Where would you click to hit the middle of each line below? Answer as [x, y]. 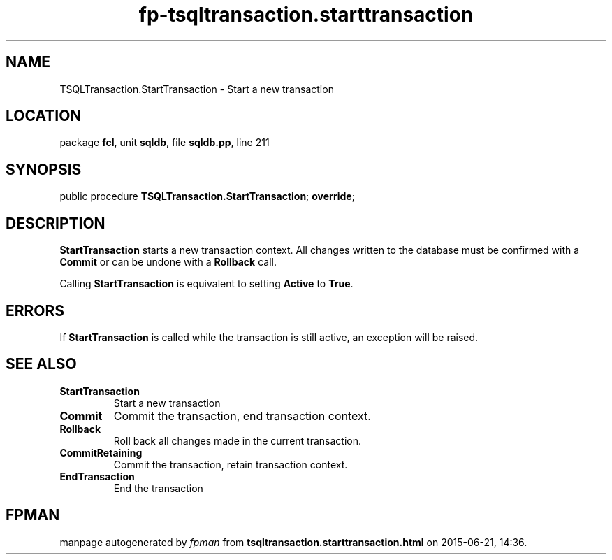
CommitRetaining [101, 452]
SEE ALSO [41, 364]
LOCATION [44, 116]
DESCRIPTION [56, 223]
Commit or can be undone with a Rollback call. [168, 262]
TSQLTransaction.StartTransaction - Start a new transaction [197, 89]
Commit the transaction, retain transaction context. [231, 464]
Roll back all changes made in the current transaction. [237, 440]
